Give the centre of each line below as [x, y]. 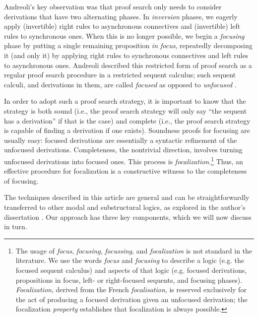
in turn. [16, 226]
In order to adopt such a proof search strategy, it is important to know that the [125, 101]
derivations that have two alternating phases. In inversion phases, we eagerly [121, 16]
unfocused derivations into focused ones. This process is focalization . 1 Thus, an [124, 160]
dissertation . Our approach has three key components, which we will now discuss [128, 217]
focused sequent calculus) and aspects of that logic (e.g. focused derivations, [131, 270]
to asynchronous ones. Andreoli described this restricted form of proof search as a [128, 65]
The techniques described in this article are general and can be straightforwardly [127, 197]
